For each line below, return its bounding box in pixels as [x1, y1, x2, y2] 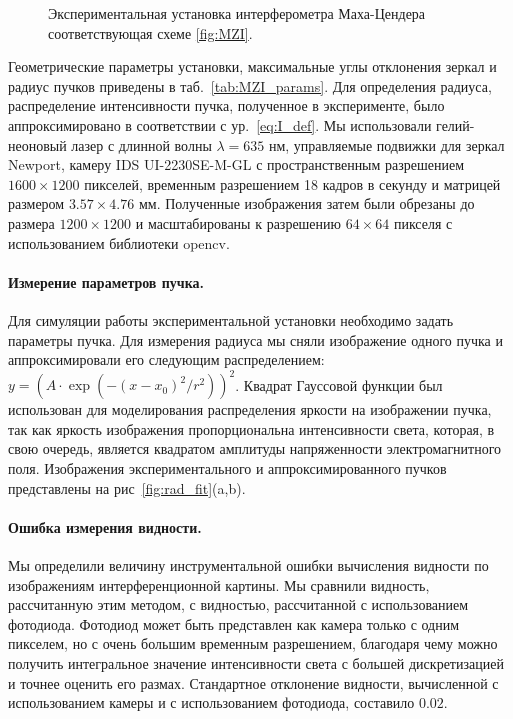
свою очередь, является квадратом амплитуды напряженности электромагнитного [8, 438, 502, 459]
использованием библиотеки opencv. [8, 232, 230, 253]
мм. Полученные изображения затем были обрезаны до [138, 193, 475, 214]
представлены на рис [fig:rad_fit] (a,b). [8, 477, 246, 498]
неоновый [8, 134, 67, 155]
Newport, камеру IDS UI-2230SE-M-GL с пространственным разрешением [8, 154, 465, 175]
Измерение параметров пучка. [8, 271, 205, 292]
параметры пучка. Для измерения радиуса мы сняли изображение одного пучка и [8, 329, 503, 350]
